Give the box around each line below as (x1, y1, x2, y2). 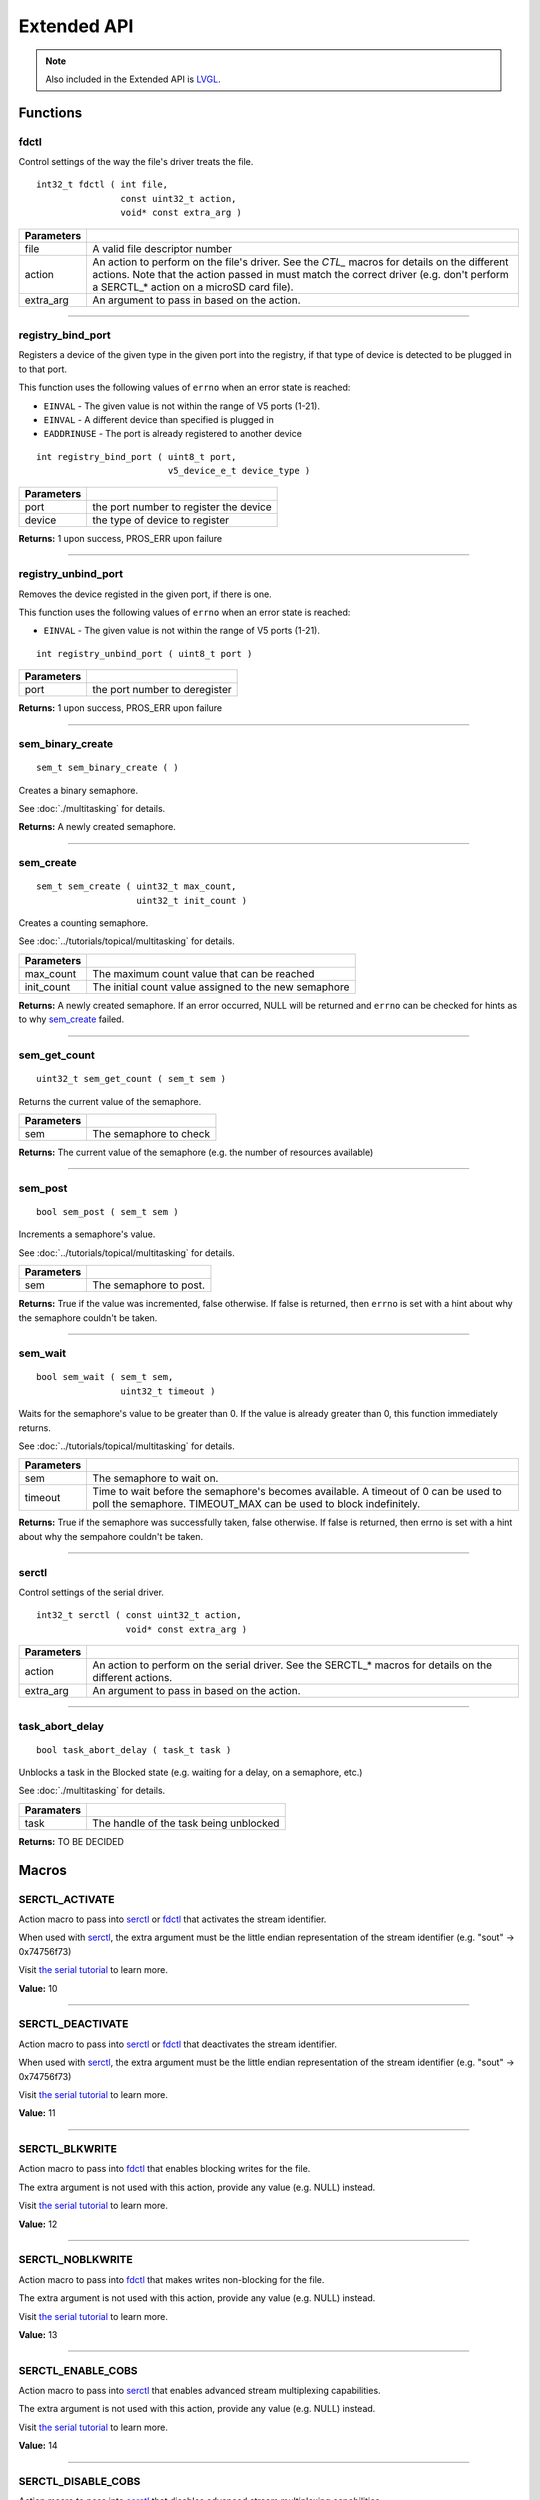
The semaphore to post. (92, 1278, 205, 1292)
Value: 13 (18, 2328, 58, 2340)
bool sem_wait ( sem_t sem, (36, 1371, 174, 1383)
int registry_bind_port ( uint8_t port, (36, 451, 237, 462)
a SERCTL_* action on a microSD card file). (92, 280, 294, 294)
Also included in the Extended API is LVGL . (45, 73, 221, 85)
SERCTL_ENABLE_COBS (18, 2363, 139, 2377)
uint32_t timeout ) (120, 1385, 216, 1397)
